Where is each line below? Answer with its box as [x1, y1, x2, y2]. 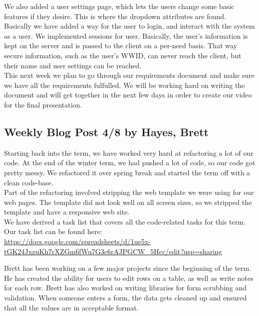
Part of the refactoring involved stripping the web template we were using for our [4, 187, 254, 197]
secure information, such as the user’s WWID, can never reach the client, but [4, 50, 241, 60]
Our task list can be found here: [4, 226, 102, 237]
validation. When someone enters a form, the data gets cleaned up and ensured [4, 292, 247, 303]
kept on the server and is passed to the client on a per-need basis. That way [4, 40, 237, 51]
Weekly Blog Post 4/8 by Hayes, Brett [4, 124, 209, 139]
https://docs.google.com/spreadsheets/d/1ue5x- [4, 236, 151, 247]
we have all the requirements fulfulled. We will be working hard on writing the [4, 79, 245, 90]
